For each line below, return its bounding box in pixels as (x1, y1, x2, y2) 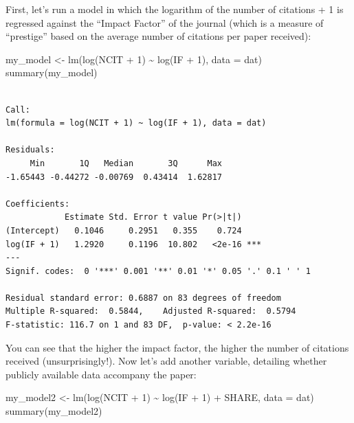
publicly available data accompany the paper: (5, 367, 197, 381)
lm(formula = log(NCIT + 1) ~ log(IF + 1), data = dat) (5, 118, 267, 128)
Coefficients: (5, 198, 70, 209)
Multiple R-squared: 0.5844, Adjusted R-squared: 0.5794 (5, 306, 296, 317)
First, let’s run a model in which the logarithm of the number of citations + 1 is (5, 2, 344, 16)
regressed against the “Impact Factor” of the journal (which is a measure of (5, 15, 324, 30)
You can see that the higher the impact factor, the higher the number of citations (5, 340, 349, 354)
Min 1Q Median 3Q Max (30, 158, 222, 168)
